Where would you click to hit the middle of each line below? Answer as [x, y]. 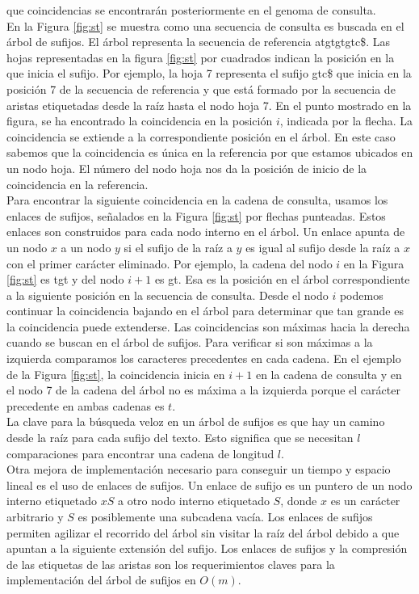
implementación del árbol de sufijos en [101, 580]
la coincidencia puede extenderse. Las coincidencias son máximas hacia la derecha [208, 326]
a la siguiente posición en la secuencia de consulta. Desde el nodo [168, 295]
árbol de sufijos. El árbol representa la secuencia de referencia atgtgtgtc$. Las [199, 42]
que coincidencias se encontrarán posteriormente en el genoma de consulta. [191, 10]
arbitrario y [35, 516]
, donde [299, 501]
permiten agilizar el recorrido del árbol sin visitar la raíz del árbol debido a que [203, 532]
